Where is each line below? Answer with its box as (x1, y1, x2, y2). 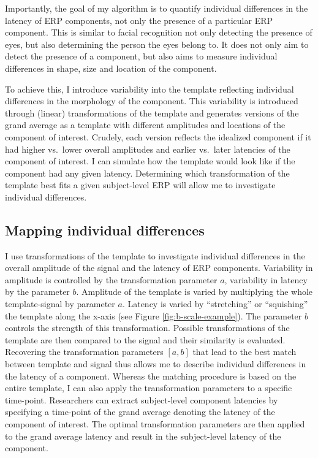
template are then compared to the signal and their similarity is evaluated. (5, 333, 286, 346)
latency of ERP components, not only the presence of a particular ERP (5, 13, 273, 26)
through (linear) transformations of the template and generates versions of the (5, 106, 299, 119)
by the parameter (5, 285, 70, 298)
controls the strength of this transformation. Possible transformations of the (5, 321, 290, 334)
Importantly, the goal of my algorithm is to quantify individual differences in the (5, 2, 308, 14)
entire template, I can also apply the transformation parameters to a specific (5, 381, 292, 394)
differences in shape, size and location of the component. (5, 61, 217, 74)
